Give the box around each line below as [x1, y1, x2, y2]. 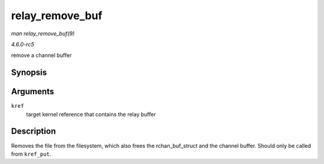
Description [11, 126, 56, 136]
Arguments [11, 87, 55, 97]
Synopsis [11, 68, 47, 78]
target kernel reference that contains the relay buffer [26, 111, 156, 118]
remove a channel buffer [11, 51, 72, 59]
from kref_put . [11, 150, 52, 157]
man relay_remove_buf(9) [11, 30, 75, 37]
